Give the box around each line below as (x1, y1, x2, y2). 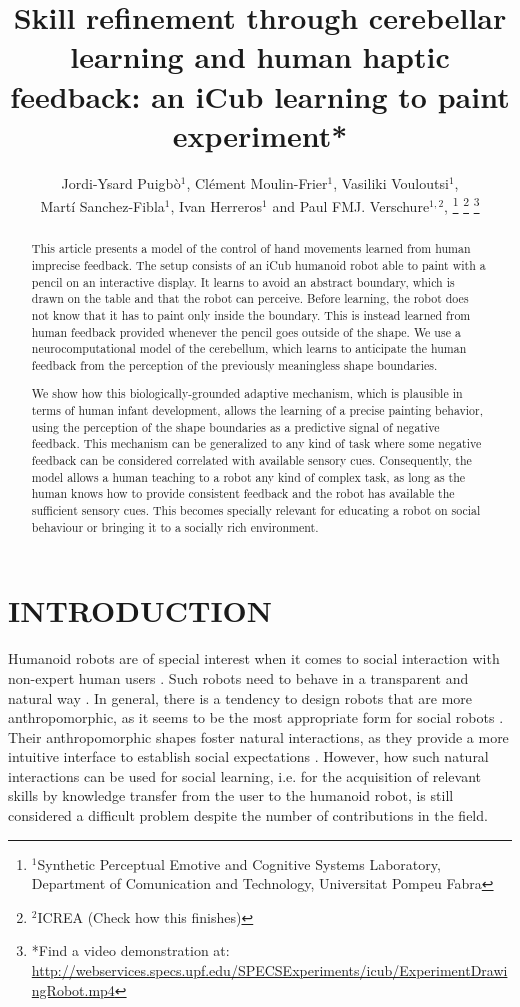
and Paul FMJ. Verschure (272, 195, 430, 216)
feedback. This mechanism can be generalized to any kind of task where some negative (31, 435, 482, 452)
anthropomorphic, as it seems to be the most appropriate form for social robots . (8, 707, 504, 728)
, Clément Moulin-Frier (186, 172, 328, 193)
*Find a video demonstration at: (31, 940, 230, 961)
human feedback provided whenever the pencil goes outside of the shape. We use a (31, 323, 461, 340)
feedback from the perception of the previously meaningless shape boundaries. (31, 356, 438, 373)
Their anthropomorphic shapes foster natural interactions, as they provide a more (8, 726, 509, 747)
